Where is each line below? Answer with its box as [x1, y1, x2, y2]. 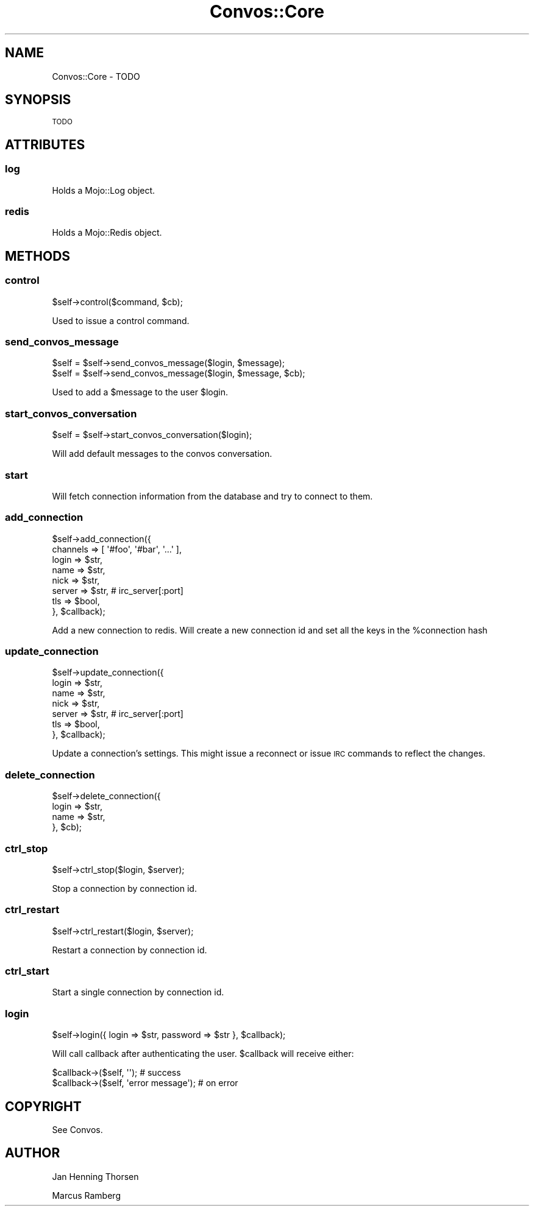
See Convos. [52, 1124, 103, 1135]
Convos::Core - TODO [52, 71, 140, 82]
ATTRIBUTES [5, 136, 85, 152]
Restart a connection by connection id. [52, 944, 207, 955]
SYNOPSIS [5, 92, 71, 108]
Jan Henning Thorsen [52, 1171, 139, 1182]
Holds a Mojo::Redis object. [52, 227, 162, 238]
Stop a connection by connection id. [52, 883, 197, 894]
